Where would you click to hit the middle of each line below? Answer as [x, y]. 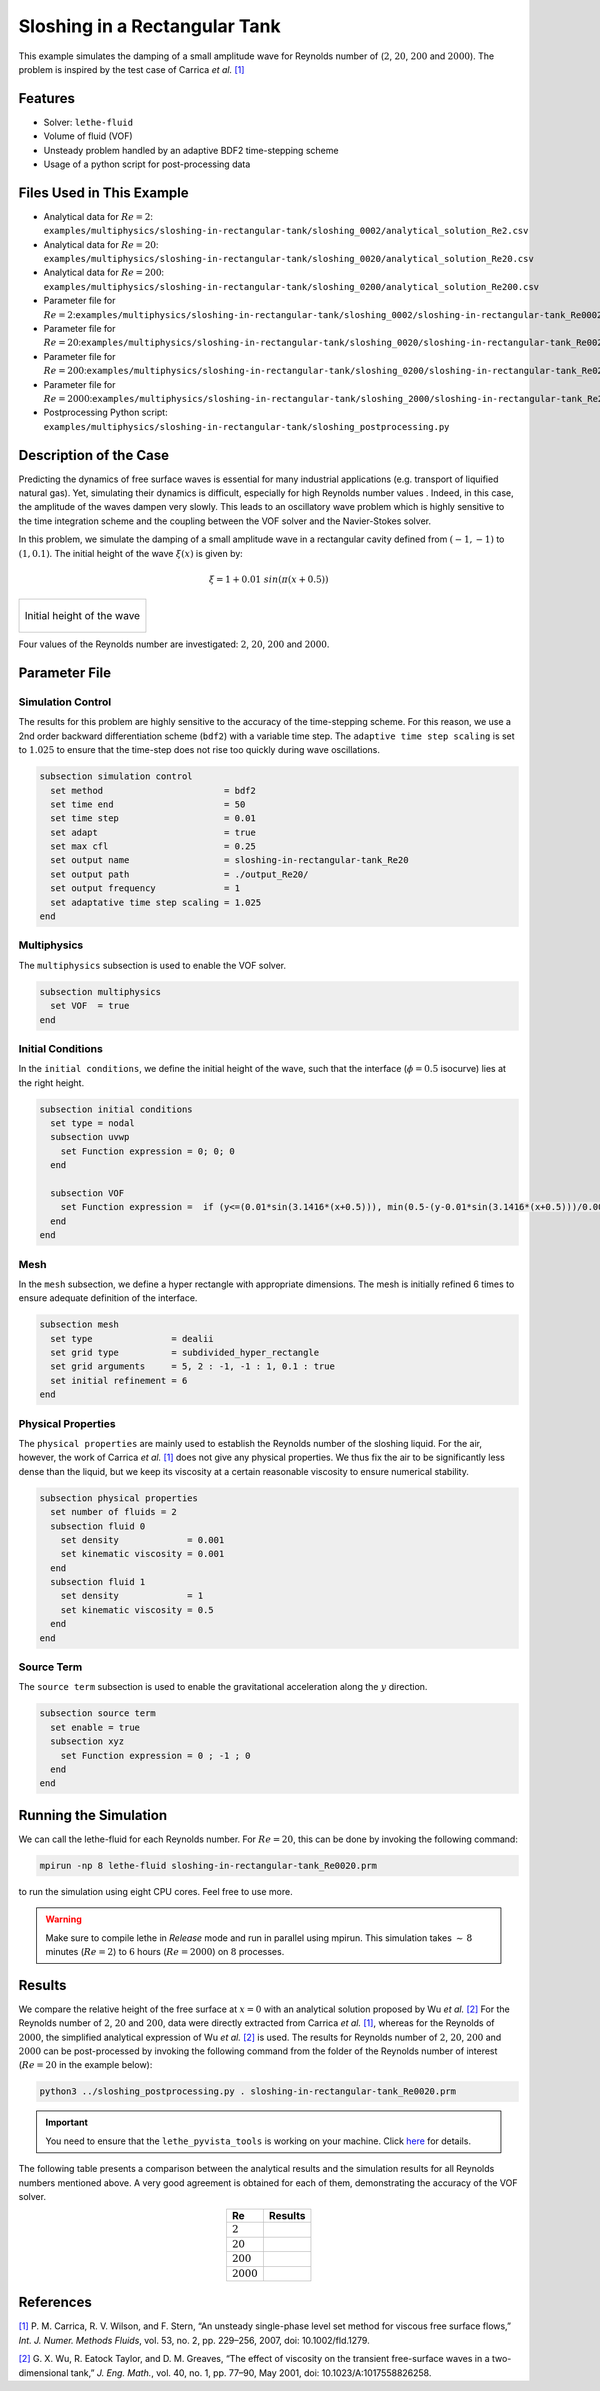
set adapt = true [153, 832]
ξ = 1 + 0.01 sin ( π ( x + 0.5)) [268, 579]
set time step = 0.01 [153, 818]
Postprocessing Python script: [106, 412]
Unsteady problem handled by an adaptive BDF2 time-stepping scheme [191, 150]
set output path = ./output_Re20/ [179, 874]
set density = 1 [132, 1596]
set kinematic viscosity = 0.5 [137, 1609]
